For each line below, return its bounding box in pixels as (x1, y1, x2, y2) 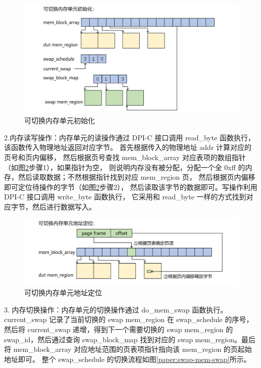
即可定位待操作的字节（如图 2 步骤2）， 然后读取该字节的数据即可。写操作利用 (4, 181, 257, 192)
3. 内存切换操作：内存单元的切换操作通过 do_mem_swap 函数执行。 (4, 304, 228, 314)
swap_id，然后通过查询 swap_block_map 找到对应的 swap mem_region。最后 (4, 334, 256, 344)
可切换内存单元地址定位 (24, 287, 102, 298)
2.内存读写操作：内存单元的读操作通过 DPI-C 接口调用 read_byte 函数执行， (4, 132, 255, 142)
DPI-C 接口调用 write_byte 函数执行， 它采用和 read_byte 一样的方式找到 (4, 191, 246, 202)
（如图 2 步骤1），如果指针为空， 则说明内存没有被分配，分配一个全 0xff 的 (4, 162, 245, 172)
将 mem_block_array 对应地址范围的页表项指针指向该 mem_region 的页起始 (4, 344, 252, 354)
